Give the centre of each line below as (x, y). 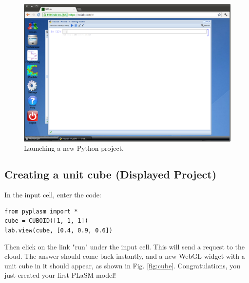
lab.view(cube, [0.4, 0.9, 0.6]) (58, 230)
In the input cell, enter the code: (53, 195)
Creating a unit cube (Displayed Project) (111, 174)
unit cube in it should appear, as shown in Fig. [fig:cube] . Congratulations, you (123, 265)
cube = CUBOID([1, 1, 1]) (46, 221)
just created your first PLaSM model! (60, 275)
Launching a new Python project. (74, 148)
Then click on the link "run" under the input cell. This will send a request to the (125, 246)
